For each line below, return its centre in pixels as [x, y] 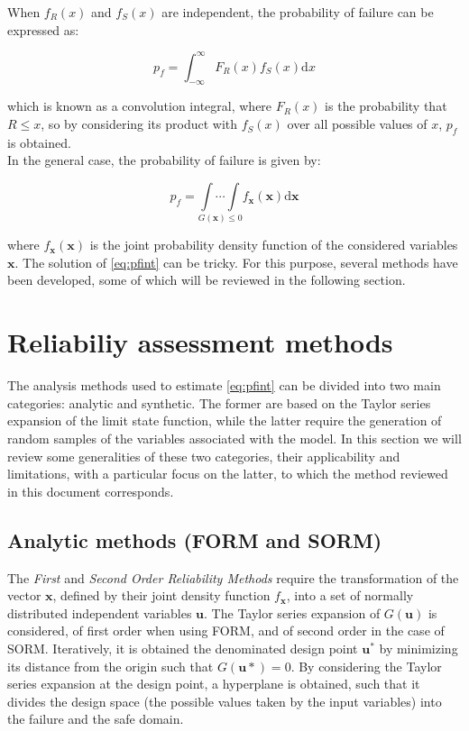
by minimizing [418, 648]
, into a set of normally [350, 595]
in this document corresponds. [91, 491]
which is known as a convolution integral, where [140, 106]
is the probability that [386, 106]
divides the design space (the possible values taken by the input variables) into [225, 701]
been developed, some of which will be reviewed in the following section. [207, 280]
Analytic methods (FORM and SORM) [195, 539]
